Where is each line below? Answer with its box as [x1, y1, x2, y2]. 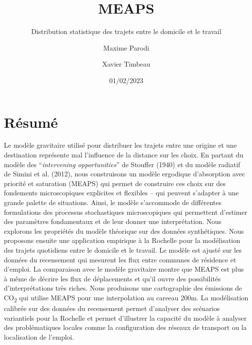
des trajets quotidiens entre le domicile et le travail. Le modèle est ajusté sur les [4, 244, 242, 255]
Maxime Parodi [103, 42, 150, 52]
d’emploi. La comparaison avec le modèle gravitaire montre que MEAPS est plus [4, 264, 244, 274]
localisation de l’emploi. [4, 331, 74, 342]
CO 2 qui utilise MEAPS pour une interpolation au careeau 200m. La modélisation [4, 292, 249, 304]
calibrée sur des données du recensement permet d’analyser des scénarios [4, 303, 220, 313]
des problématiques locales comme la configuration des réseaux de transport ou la [4, 322, 247, 332]
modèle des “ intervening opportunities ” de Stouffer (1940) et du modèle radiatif [4, 159, 240, 169]
